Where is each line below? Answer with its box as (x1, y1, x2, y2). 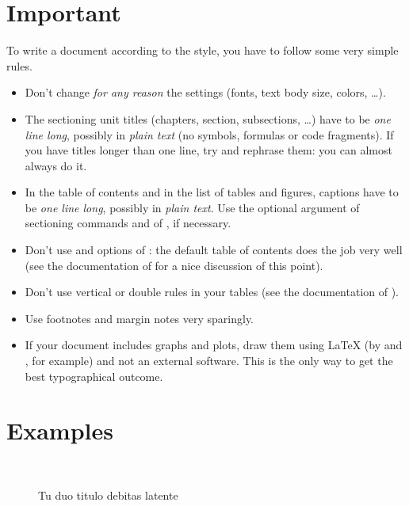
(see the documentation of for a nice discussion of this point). (25, 257, 323, 273)
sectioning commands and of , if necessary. (25, 215, 231, 231)
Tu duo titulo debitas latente (38, 486, 178, 503)
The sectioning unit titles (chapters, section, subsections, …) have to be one (25, 110, 391, 127)
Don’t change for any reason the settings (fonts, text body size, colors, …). (25, 84, 386, 101)
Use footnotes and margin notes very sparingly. (25, 310, 254, 326)
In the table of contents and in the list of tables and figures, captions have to (25, 184, 399, 200)
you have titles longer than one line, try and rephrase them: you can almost (25, 142, 392, 158)
